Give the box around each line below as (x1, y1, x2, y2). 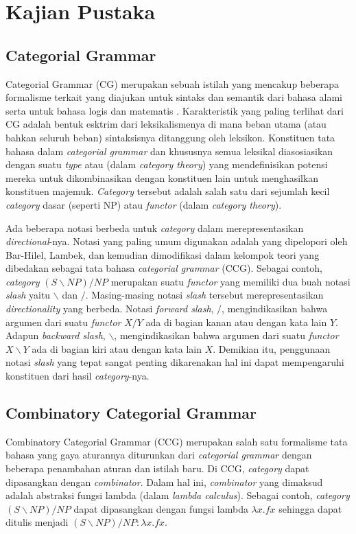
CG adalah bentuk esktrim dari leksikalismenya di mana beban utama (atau (5, 117, 327, 131)
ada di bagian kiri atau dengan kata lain (32, 341, 202, 356)
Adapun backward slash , (5, 328, 106, 343)
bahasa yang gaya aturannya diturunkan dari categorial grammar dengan (5, 448, 312, 462)
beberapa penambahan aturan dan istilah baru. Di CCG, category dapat (5, 461, 309, 476)
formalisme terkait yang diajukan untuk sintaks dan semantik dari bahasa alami (5, 90, 342, 104)
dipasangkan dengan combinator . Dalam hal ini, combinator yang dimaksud (5, 474, 323, 489)
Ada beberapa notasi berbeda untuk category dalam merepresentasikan (5, 220, 304, 235)
